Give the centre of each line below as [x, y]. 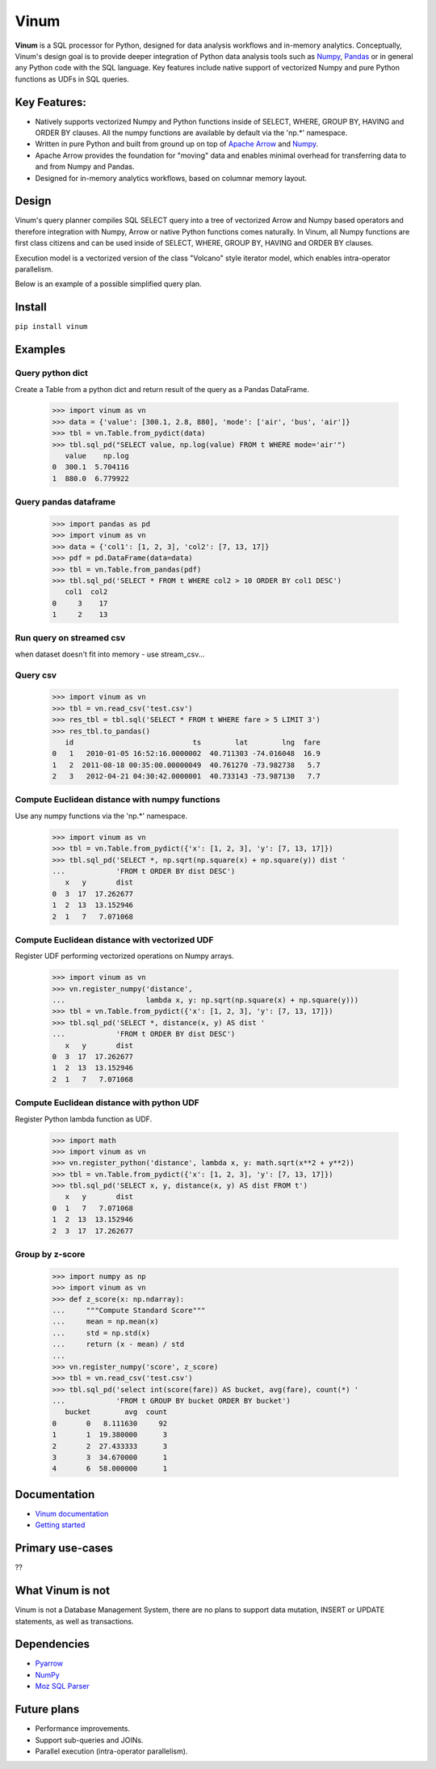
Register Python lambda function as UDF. [84, 1119]
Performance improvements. [83, 1729]
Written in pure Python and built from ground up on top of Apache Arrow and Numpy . [177, 144]
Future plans [47, 1710]
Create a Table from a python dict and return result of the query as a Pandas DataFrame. [162, 389]
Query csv [36, 675]
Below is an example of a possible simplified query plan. [108, 284]
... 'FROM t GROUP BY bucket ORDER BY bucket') [171, 1401]
